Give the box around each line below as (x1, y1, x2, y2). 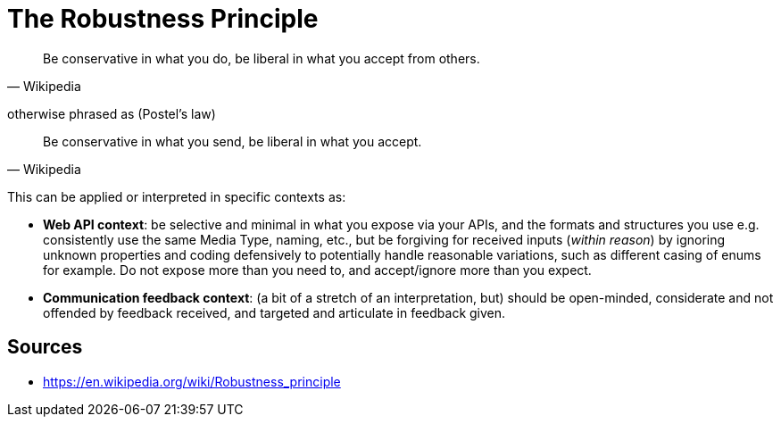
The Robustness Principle (7, 4, 319, 34)
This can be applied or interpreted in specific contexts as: (7, 188, 346, 204)
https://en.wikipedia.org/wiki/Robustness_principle (43, 373, 341, 389)
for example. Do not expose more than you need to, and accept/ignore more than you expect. (43, 262, 592, 278)
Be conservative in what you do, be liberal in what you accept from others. (43, 50, 480, 66)
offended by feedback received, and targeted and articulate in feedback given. (43, 304, 506, 320)
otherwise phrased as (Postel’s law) (7, 105, 216, 121)
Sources (7, 336, 83, 359)
